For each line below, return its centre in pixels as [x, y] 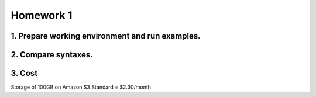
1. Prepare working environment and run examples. [106, 36]
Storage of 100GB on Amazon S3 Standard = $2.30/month [81, 87]
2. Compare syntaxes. [52, 55]
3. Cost [24, 73]
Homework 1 [42, 15]
